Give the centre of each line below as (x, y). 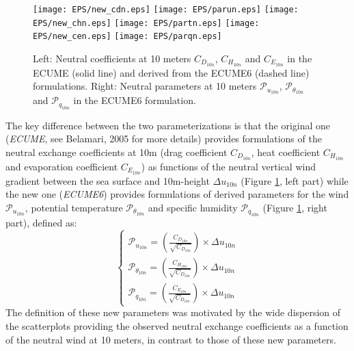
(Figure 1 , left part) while (295, 180)
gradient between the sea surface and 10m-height (108, 180)
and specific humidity (193, 207)
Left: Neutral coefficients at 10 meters (112, 58)
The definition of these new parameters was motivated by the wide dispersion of (173, 312)
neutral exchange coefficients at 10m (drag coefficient (117, 152)
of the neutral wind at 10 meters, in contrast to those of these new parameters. (171, 339)
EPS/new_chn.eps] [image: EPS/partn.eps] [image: (146, 23)
